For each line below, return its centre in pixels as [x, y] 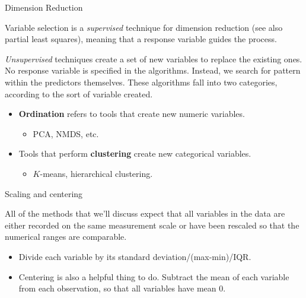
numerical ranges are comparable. [66, 237]
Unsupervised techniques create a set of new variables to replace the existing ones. [154, 58]
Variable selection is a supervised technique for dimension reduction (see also [144, 27]
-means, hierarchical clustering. [96, 173]
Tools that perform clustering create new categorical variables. [135, 153]
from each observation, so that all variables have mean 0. [122, 288]
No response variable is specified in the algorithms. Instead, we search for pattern [153, 70]
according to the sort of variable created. [79, 93]
